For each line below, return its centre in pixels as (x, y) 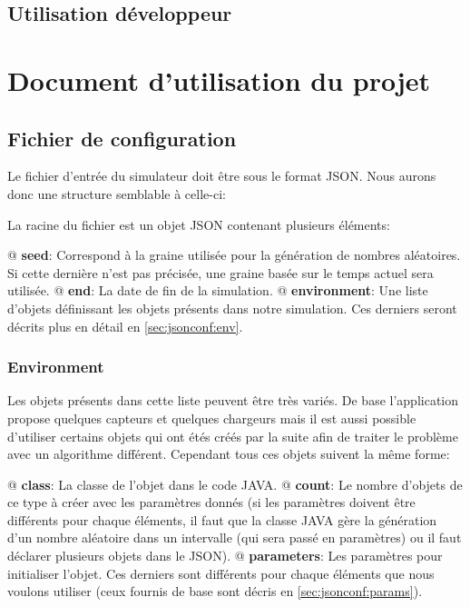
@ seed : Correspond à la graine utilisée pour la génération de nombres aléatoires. (234, 255)
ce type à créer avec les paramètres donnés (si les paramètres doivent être (211, 502)
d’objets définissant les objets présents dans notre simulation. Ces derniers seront (232, 308)
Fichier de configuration (122, 138)
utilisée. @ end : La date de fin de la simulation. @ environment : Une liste (218, 290)
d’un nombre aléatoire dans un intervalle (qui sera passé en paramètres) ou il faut (235, 537)
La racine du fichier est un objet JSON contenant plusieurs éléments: (199, 224)
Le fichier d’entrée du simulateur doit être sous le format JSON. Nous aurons (222, 176)
